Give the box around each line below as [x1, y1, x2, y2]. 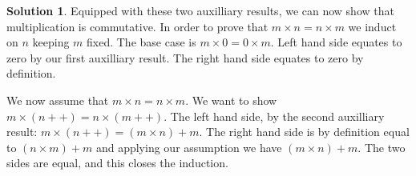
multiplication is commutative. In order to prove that [6, 18, 269, 34]
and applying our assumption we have [95, 138, 282, 155]
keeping [32, 34, 70, 50]
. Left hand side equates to [270, 34, 402, 50]
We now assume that [6, 91, 109, 108]
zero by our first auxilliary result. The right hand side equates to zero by [6, 49, 364, 66]
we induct [348, 18, 397, 34]
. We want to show [185, 91, 277, 108]
